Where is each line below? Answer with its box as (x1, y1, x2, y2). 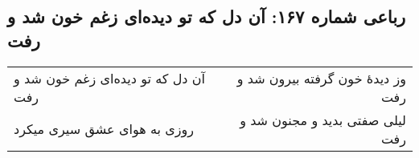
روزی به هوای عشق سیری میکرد (14, 120, 194, 139)
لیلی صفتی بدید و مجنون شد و (240, 110, 406, 129)
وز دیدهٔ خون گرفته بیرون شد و (236, 68, 406, 87)
